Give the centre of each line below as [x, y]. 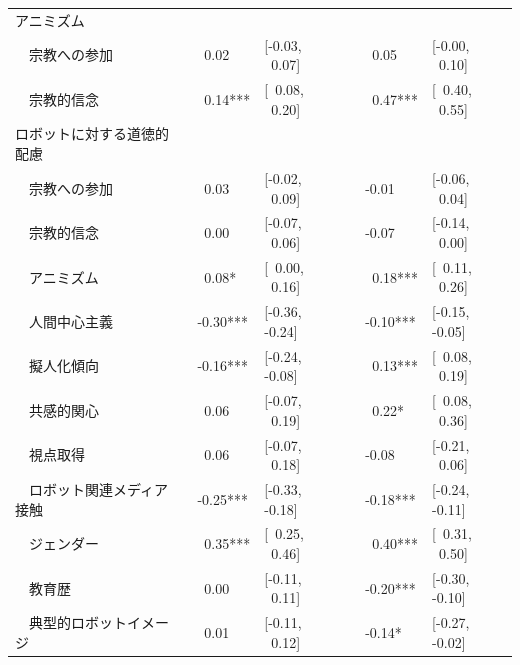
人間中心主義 [70, 321]
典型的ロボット [77, 622]
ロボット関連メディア [98, 488]
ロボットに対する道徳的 [92, 133]
